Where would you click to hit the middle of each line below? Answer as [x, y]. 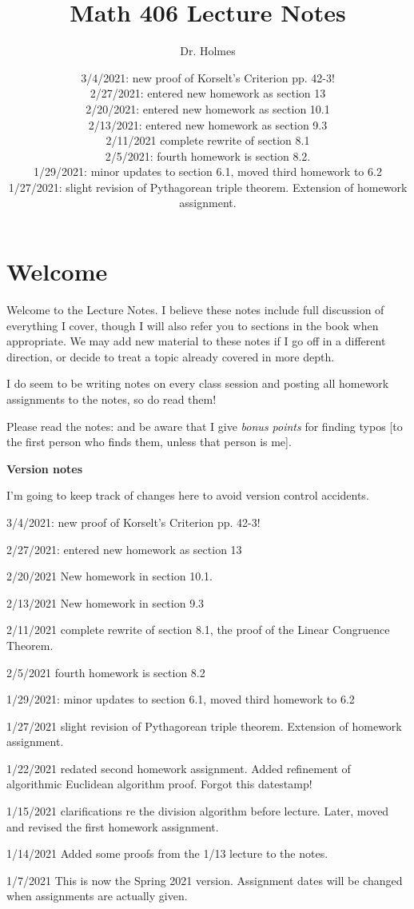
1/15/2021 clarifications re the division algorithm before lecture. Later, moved [198, 811]
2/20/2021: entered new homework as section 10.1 [208, 108]
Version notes [45, 468]
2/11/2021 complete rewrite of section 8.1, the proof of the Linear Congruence [198, 630]
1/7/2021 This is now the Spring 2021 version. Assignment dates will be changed [205, 880]
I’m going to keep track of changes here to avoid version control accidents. [188, 495]
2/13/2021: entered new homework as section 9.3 [208, 124]
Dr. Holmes [208, 51]
